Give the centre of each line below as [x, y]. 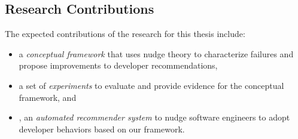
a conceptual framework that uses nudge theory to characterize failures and [156, 53]
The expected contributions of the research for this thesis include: [125, 34]
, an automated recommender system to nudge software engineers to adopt [154, 117]
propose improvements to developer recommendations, [118, 65]
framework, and [48, 97]
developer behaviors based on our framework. [102, 129]
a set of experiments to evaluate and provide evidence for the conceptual [151, 85]
